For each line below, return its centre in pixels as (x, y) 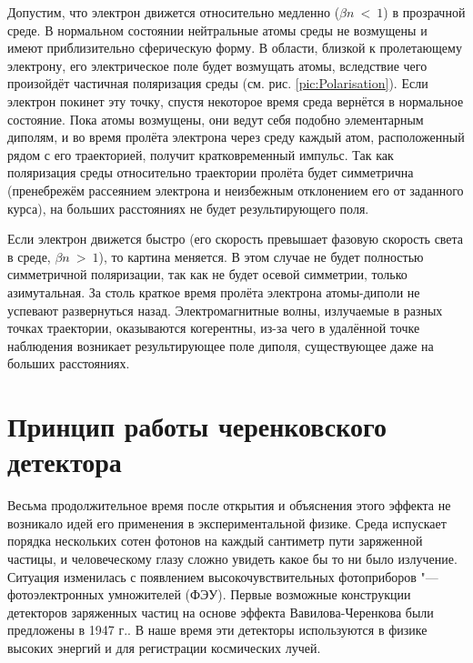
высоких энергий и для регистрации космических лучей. (164, 647)
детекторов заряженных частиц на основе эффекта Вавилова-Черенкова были (221, 612)
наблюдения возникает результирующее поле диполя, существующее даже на (221, 345)
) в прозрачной (424, 12)
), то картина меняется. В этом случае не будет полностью (261, 256)
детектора (65, 462)
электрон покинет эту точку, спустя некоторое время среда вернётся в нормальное (236, 100)
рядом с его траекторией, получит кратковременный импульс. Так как (201, 154)
